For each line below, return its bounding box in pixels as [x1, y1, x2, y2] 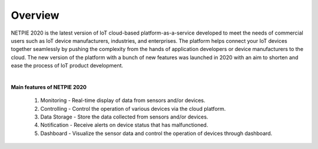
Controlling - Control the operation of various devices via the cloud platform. [40, 105, 226, 112]
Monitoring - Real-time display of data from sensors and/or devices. [40, 97, 206, 104]
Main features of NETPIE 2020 [11, 83, 87, 90]
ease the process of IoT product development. [11, 62, 124, 69]
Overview [11, 9, 59, 22]
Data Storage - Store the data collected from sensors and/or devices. [40, 113, 208, 120]
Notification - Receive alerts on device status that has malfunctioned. [40, 121, 208, 128]
